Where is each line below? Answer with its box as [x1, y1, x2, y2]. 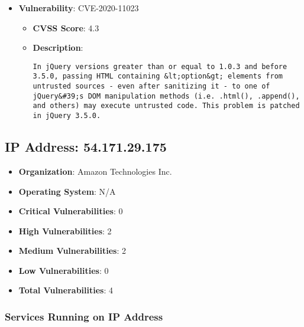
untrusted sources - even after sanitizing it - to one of [33, 82, 270, 91]
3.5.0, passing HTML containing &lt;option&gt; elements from [33, 72, 283, 81]
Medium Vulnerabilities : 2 [18, 244, 126, 257]
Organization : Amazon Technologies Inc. [18, 165, 172, 177]
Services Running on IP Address [5, 309, 163, 323]
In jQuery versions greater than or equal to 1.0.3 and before [33, 62, 287, 71]
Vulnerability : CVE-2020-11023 [18, 2, 139, 14]
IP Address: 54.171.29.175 [5, 138, 167, 156]
